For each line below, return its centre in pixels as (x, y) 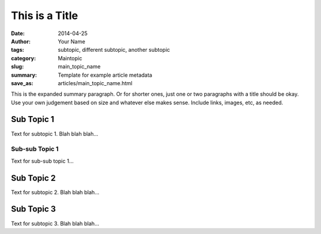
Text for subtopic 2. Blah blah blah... (55, 192)
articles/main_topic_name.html (95, 83)
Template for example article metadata (105, 75)
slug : (17, 67)
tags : (18, 50)
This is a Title (45, 15)
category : (23, 58)
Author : (21, 41)
